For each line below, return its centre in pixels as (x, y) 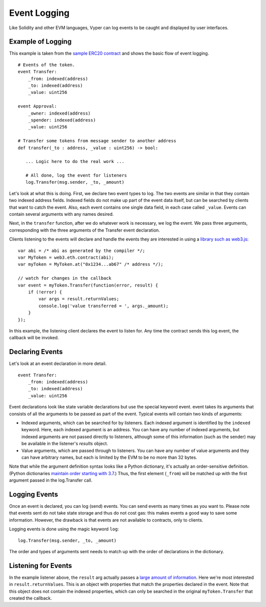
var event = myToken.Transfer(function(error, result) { (88, 285)
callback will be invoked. (34, 338)
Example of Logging (40, 42)
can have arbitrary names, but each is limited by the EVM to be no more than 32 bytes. (109, 457)
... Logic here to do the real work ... (75, 162)
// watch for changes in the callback (65, 278)
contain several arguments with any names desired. (62, 214)
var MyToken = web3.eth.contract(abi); (66, 258)
